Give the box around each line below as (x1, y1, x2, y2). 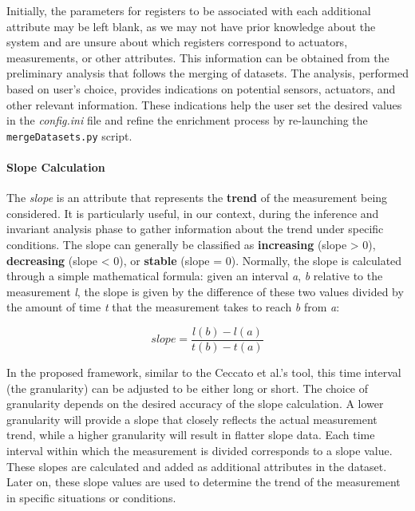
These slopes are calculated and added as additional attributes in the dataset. (6, 458, 387, 474)
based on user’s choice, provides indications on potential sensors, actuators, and (6, 80, 396, 97)
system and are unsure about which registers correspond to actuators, (6, 34, 348, 50)
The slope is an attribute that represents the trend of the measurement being (6, 189, 388, 206)
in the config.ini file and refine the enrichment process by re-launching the (6, 112, 368, 129)
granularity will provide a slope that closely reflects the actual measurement (6, 410, 377, 427)
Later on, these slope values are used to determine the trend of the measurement (6, 473, 401, 490)
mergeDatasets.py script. (6, 127, 132, 144)
